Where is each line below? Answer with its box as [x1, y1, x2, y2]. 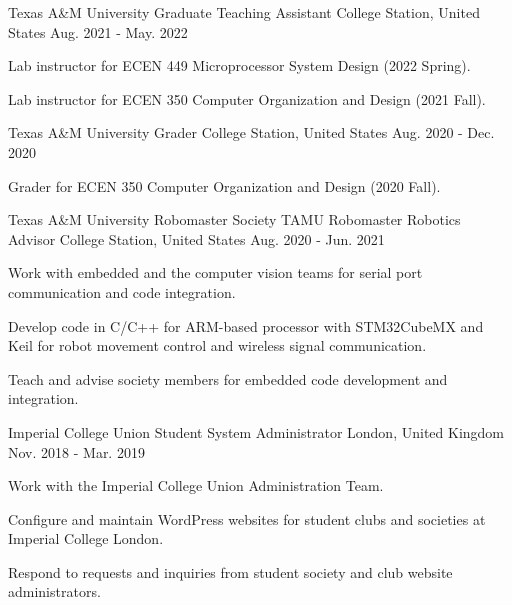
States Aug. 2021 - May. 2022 [8, 21, 188, 42]
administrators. [8, 581, 101, 602]
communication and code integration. [8, 281, 236, 302]
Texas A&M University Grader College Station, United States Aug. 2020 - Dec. [8, 122, 495, 143]
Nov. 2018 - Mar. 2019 [8, 441, 145, 462]
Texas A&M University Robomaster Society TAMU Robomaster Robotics [8, 209, 461, 230]
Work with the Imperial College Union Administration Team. [8, 475, 384, 496]
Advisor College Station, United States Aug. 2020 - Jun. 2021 [8, 228, 385, 249]
